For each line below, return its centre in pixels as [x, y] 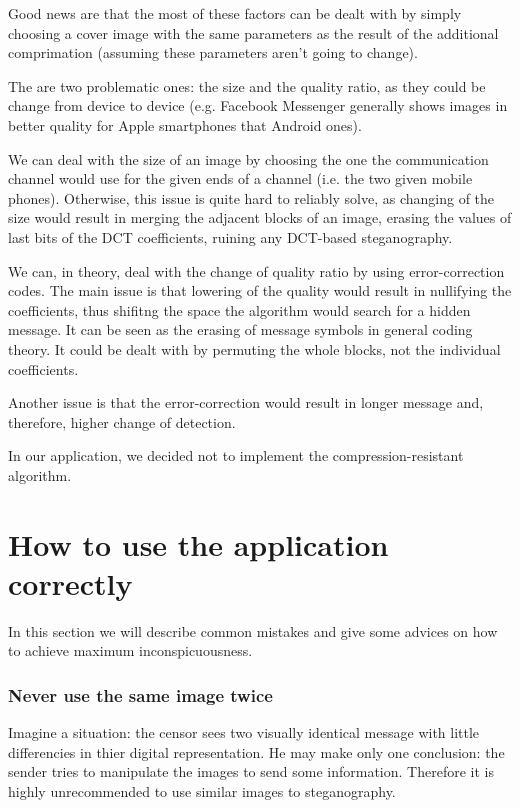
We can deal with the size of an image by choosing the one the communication [248, 158]
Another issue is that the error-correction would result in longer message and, [246, 402]
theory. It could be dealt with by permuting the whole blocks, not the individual [254, 348]
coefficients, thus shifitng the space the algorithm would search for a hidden [239, 309]
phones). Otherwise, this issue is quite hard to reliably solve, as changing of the [251, 197]
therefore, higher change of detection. [122, 421]
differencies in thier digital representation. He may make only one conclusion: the [256, 751]
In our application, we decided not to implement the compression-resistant [236, 455]
